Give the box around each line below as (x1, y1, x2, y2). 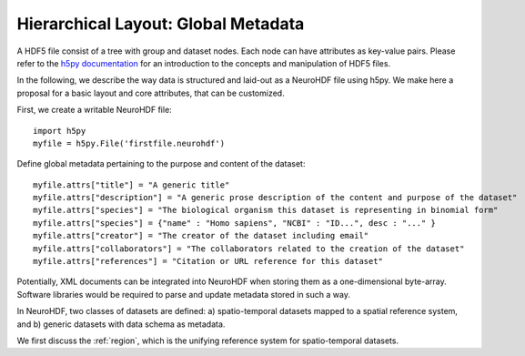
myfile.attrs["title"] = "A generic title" (33, 179, 230, 190)
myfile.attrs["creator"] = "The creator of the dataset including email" (33, 230, 369, 241)
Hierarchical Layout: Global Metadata (16, 14, 305, 34)
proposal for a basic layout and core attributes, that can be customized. (16, 87, 286, 98)
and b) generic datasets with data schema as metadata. (16, 319, 226, 330)
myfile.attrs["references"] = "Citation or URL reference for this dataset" (33, 256, 384, 267)
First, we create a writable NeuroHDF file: (16, 105, 172, 116)
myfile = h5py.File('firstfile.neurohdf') (33, 137, 226, 148)
